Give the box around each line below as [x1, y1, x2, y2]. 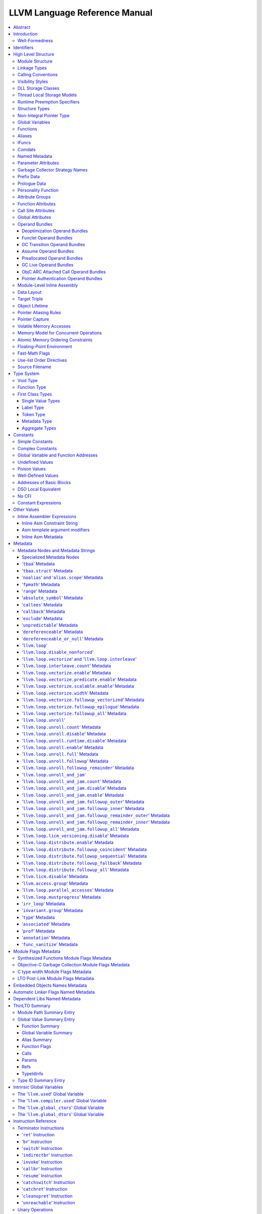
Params [22, 1057, 37, 1063]
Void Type [17, 377, 38, 383]
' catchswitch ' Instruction [22, 1179, 75, 1185]
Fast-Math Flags [17, 350, 50, 356]
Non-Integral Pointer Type [17, 112, 70, 118]
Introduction [13, 31, 38, 36]
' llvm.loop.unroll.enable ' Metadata [22, 744, 104, 750]
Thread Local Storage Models [17, 92, 77, 98]
